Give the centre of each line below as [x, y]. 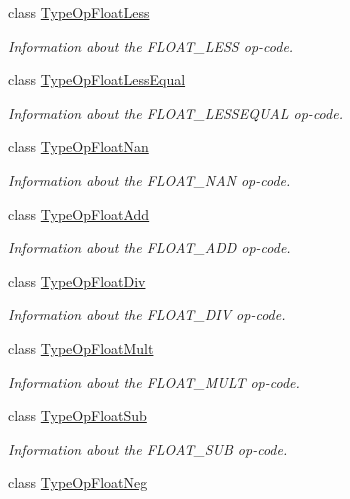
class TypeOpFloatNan [78, 146]
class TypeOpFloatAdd [79, 213]
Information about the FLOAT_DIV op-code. [147, 314]
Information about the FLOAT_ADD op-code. [149, 247]
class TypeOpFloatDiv [77, 280]
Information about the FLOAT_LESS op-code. [151, 45]
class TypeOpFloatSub [77, 415]
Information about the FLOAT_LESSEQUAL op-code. [175, 112]
